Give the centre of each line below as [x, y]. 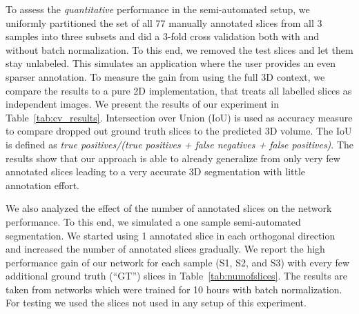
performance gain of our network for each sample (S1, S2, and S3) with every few [178, 262]
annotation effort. [43, 185]
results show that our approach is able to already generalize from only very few [173, 158]
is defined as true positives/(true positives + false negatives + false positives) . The [180, 144]
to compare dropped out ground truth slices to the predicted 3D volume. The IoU [179, 131]
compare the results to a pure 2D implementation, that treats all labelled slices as [179, 90]
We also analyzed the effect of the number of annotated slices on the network [169, 208]
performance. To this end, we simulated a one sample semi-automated [153, 221]
